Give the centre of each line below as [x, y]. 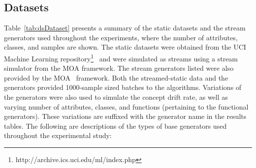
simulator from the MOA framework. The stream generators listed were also [119, 68]
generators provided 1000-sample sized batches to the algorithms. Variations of [123, 87]
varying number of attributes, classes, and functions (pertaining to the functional [126, 106]
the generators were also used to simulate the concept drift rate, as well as [116, 97]
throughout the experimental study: [58, 135]
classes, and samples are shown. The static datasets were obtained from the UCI [125, 47]
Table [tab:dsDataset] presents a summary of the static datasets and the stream [125, 28]
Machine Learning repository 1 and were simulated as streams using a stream [121, 57]
